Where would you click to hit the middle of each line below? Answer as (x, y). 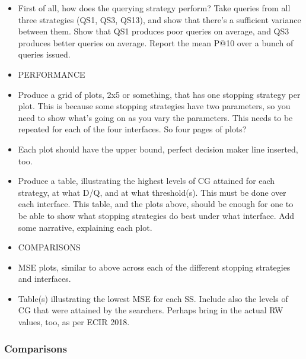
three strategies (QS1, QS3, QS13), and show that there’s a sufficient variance (160, 19)
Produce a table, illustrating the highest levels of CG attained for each (146, 181)
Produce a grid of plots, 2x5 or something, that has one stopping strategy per (159, 94)
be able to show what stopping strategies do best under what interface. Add (156, 215)
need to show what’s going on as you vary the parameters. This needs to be (155, 117)
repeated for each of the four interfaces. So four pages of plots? (132, 129)
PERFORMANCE (52, 74)
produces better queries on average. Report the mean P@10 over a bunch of (156, 42)
